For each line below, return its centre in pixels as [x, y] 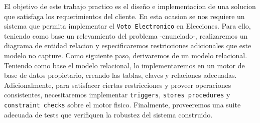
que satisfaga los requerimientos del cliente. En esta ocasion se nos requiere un [124, 16]
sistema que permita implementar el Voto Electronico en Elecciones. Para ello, [127, 26]
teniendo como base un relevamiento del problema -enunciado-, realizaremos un [126, 35]
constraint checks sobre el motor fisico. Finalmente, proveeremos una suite [122, 105]
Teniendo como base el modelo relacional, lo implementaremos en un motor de [124, 65]
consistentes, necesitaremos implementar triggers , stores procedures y [117, 95]
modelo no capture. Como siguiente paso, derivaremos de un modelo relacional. [126, 55]
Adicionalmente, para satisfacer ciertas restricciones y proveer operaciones [118, 85]
